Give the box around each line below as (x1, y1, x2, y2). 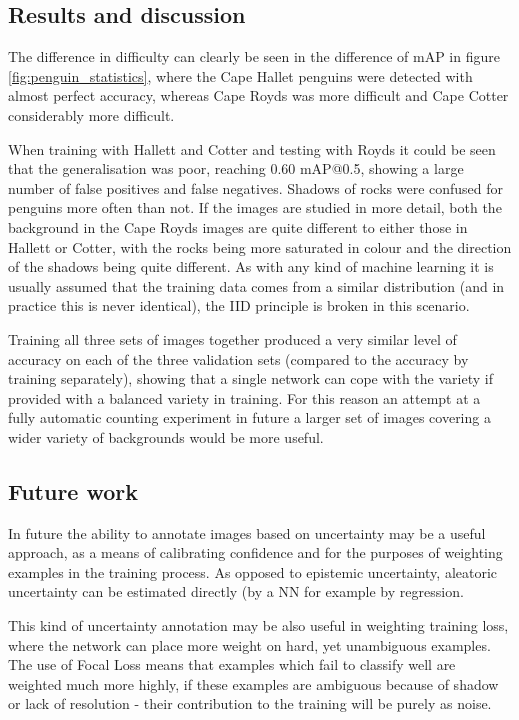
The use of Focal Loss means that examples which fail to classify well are (8, 654, 456, 675)
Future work (8, 475, 139, 506)
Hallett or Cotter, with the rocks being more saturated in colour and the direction (8, 236, 512, 257)
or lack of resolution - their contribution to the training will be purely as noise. (8, 693, 492, 714)
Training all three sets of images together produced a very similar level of (8, 328, 457, 349)
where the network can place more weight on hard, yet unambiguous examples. (8, 634, 491, 655)
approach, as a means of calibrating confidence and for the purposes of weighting (8, 542, 503, 563)
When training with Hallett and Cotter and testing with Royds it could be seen (8, 138, 496, 159)
